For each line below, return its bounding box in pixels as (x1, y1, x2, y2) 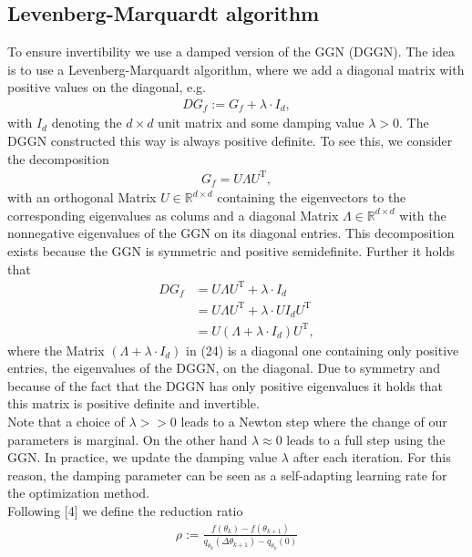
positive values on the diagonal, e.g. (7, 77, 206, 97)
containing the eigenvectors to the (217, 188, 406, 207)
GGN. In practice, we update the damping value (7, 448, 278, 467)
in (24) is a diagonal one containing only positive (186, 340, 459, 359)
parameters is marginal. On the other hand (7, 429, 248, 449)
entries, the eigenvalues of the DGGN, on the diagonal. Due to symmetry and (7, 358, 440, 377)
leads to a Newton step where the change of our (180, 412, 447, 431)
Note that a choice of (7, 412, 125, 431)
